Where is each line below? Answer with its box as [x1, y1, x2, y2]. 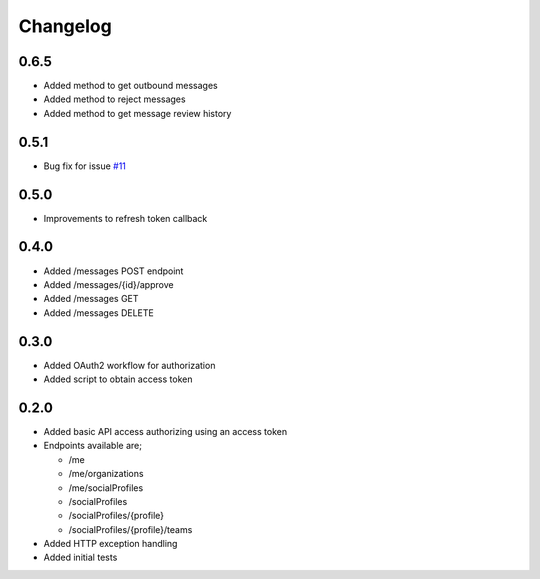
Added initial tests [43, 551, 118, 564]
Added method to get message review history [43, 107, 232, 119]
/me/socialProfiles [68, 481, 144, 494]
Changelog [18, 15, 112, 37]
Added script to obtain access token [43, 373, 193, 385]
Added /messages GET [43, 293, 139, 305]
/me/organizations [68, 468, 144, 480]
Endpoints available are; [43, 440, 142, 452]
